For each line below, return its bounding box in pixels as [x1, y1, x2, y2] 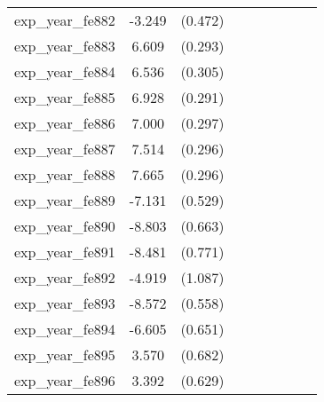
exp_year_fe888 [14, 164, 115, 185]
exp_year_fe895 [14, 344, 115, 365]
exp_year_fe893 [14, 293, 115, 313]
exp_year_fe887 [14, 138, 115, 159]
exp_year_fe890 [14, 216, 115, 236]
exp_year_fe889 [14, 190, 115, 210]
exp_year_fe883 [14, 35, 115, 56]
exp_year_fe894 [14, 319, 115, 339]
